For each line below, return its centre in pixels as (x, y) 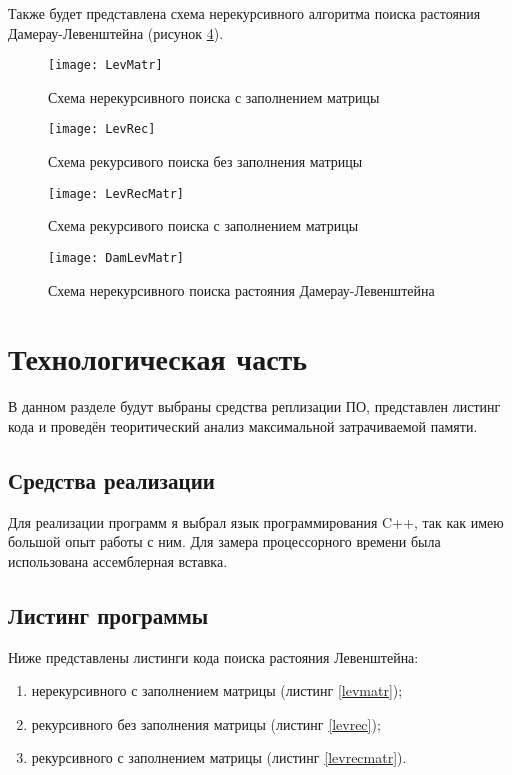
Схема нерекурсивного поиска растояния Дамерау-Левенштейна (241, 289)
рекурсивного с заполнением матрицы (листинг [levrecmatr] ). (219, 757)
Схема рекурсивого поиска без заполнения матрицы (205, 161)
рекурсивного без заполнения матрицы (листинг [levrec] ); (206, 723)
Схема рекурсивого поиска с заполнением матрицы (203, 225)
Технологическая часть (158, 358)
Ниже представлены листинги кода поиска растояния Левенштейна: (213, 656)
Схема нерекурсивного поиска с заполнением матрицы (214, 96)
